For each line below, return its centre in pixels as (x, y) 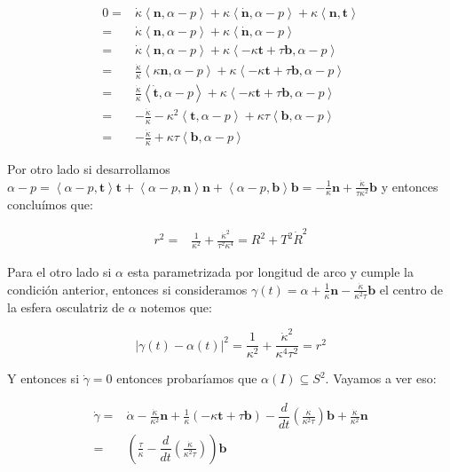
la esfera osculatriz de (66, 307)
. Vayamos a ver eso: (381, 378)
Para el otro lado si (59, 272)
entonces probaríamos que (187, 378)
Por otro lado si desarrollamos (89, 168)
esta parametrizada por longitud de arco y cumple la (270, 272)
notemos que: (176, 307)
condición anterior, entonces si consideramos (127, 289)
